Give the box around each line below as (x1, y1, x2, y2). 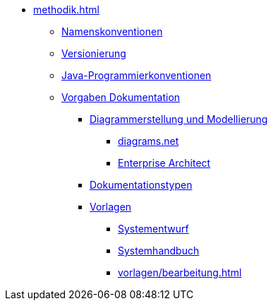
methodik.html (33, 4, 99, 16)
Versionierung (61, 47, 126, 59)
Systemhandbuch (118, 245, 200, 257)
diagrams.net (118, 135, 179, 147)
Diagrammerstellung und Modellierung (90, 113, 268, 125)
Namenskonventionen (61, 25, 163, 37)
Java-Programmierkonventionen (61, 69, 212, 81)
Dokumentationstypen (90, 179, 193, 191)
